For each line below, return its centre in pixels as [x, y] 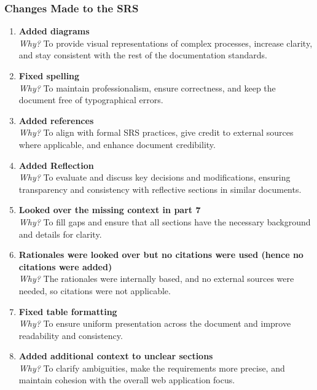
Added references [56, 120]
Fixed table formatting [68, 311]
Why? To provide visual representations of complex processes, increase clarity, [166, 43]
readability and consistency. [71, 335]
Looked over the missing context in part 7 [110, 210]
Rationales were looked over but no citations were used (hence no [161, 255]
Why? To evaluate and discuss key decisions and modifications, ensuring [155, 177]
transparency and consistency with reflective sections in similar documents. [160, 189]
